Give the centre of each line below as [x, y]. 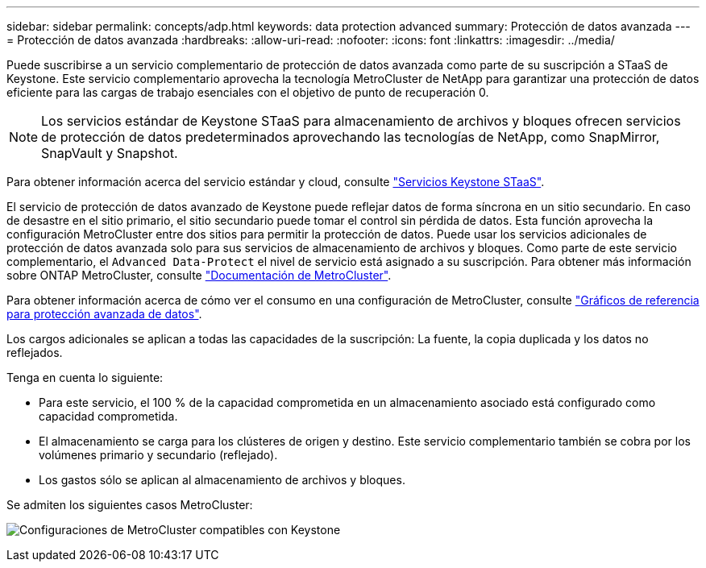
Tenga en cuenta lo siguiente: [85, 377]
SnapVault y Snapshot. [110, 153]
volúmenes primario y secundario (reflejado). [158, 455]
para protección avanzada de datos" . [104, 314]
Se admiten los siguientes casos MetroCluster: [130, 505]
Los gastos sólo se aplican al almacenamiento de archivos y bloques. [222, 480]
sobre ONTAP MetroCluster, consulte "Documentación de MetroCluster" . [199, 275]
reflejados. [35, 352]
